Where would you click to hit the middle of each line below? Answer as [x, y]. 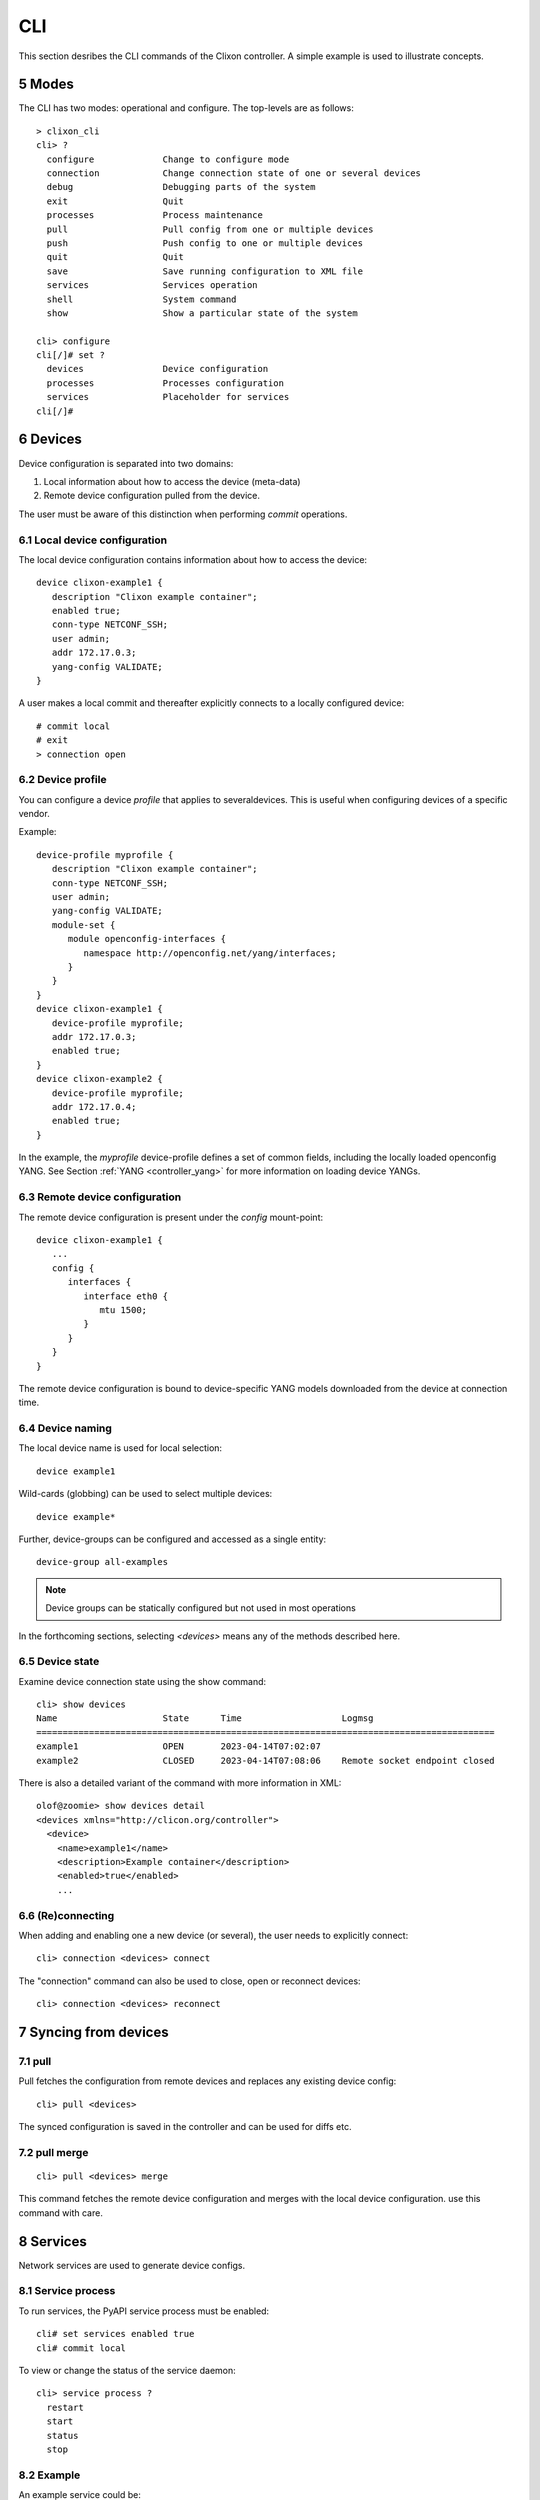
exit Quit [115, 201]
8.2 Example [49, 2475]
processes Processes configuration [165, 383]
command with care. [61, 2212]
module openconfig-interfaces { [147, 939]
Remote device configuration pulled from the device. [151, 496]
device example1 [76, 1471]
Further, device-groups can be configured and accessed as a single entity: [172, 1539]
